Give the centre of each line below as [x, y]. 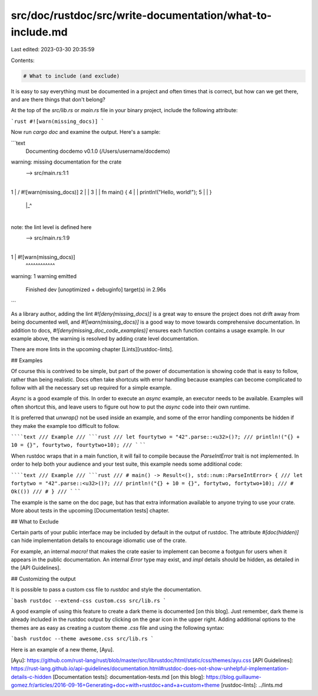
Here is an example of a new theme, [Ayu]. [62, 649]
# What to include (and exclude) [72, 76]
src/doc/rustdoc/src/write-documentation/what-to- [141, 15]
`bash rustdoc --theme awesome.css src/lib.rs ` [82, 639]
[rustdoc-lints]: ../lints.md [252, 685]
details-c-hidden [31, 677]
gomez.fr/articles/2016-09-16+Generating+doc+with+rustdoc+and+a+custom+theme [115, 685]
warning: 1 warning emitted [44, 276]
